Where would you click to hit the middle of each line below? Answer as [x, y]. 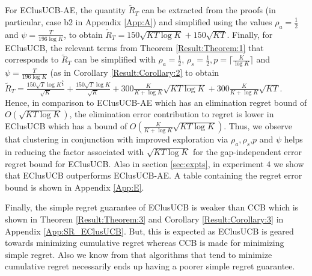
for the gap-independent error [247, 151]
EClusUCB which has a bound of [66, 126]
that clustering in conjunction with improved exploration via [117, 139]
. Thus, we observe [258, 126]
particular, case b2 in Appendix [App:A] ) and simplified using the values [139, 21]
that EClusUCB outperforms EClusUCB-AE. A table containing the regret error [154, 175]
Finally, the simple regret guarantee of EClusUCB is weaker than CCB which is [152, 207]
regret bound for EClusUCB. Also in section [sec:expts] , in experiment [134, 163]
